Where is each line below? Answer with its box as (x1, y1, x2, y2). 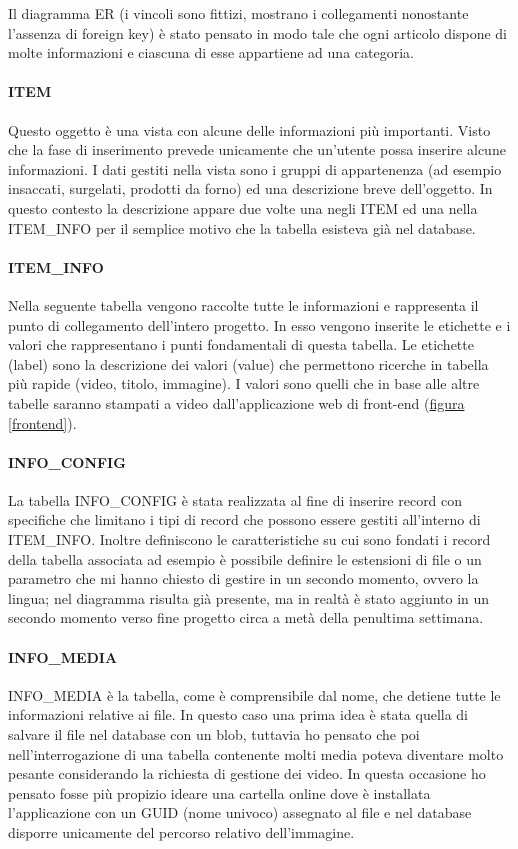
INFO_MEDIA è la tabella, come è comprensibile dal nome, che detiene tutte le (8, 684, 501, 705)
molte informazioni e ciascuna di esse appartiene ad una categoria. (8, 42, 414, 63)
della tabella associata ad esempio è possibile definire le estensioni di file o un (8, 548, 482, 569)
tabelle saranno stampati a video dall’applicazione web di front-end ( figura (8, 392, 465, 413)
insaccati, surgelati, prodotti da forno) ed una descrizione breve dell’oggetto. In (8, 178, 493, 199)
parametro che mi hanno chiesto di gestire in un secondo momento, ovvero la (8, 568, 479, 589)
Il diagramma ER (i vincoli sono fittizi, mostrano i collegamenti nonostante (8, 3, 469, 23)
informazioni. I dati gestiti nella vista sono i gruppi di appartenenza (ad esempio (8, 158, 502, 179)
